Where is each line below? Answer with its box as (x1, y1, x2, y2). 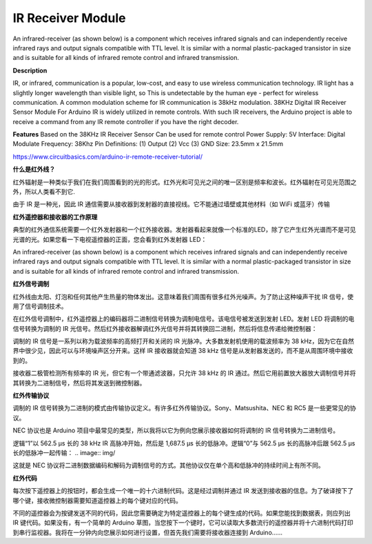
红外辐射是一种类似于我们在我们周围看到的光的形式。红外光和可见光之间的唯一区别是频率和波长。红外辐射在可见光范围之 (12, 178, 357, 186)
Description (12, 66, 48, 74)
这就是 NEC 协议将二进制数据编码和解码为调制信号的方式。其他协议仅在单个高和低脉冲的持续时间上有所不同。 (12, 461, 325, 470)
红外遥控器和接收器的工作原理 (12, 212, 98, 221)
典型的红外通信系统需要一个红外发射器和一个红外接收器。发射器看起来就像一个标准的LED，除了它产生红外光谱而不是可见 (12, 225, 356, 234)
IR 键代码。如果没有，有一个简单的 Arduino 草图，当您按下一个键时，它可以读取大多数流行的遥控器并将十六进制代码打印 (12, 518, 354, 527)
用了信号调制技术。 (12, 302, 68, 310)
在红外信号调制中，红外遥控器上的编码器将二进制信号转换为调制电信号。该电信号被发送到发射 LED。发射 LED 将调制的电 (12, 314, 355, 323)
